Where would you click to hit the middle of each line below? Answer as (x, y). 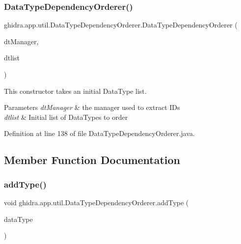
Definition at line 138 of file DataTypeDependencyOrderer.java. (99, 133)
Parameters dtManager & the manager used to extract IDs (92, 107)
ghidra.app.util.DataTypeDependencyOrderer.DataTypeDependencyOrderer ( (121, 25)
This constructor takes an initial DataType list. (75, 91)
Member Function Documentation (92, 160)
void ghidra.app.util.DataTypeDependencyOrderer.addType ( (96, 202)
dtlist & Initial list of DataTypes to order (66, 117)
